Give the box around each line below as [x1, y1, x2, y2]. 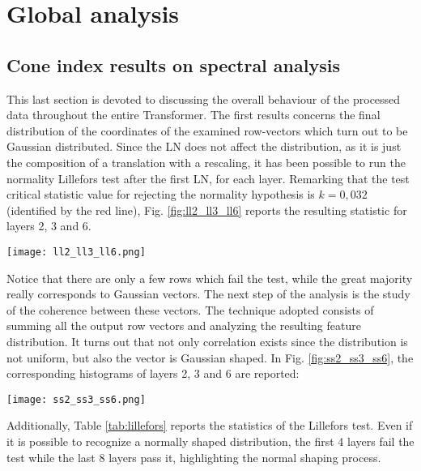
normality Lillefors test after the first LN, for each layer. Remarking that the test [6, 169, 410, 186]
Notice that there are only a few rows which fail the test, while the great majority [6, 269, 413, 286]
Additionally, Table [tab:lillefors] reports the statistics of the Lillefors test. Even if [6, 417, 413, 434]
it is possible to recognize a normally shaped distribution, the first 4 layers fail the [6, 432, 415, 449]
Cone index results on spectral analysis [6, 52, 340, 77]
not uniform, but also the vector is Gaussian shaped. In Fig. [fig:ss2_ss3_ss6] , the [6, 349, 414, 366]
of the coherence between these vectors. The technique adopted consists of [6, 301, 374, 318]
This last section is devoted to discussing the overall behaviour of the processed [6, 90, 401, 107]
